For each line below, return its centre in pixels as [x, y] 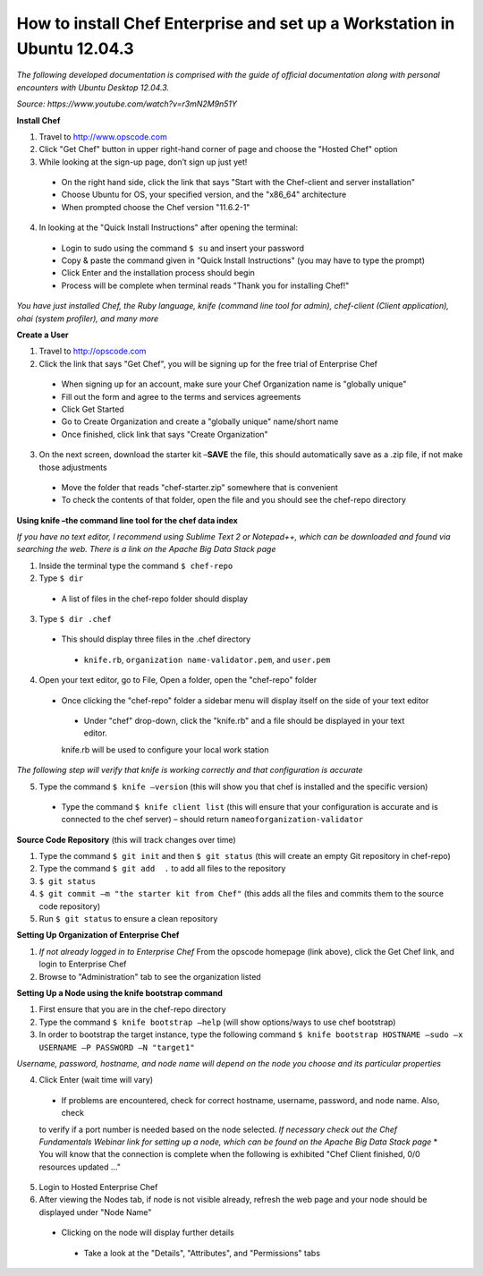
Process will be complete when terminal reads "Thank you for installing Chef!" [205, 285]
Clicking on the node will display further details [148, 1233]
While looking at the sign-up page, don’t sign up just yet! [143, 162]
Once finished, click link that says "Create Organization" [165, 434]
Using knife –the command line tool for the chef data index [127, 520]
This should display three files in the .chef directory [156, 639]
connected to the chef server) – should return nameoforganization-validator [212, 820]
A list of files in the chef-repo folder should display [155, 599]
